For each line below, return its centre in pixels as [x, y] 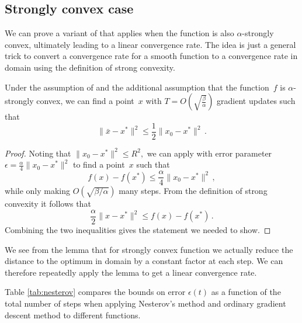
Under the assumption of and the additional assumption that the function [137, 87]
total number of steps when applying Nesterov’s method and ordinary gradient [145, 303]
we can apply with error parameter [209, 153]
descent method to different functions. [73, 315]
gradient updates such [256, 101]
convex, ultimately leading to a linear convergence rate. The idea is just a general [150, 44]
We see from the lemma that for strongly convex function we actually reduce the [149, 249]
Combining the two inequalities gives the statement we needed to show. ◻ [138, 229]
